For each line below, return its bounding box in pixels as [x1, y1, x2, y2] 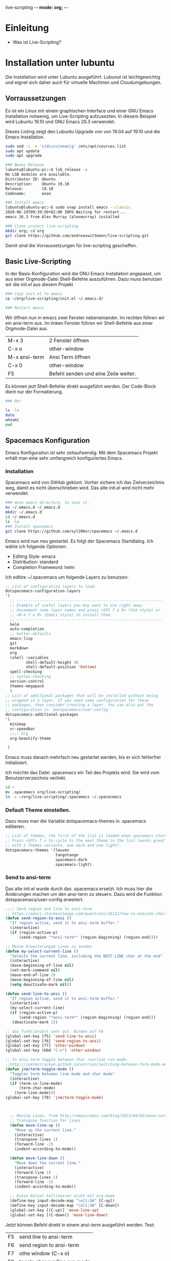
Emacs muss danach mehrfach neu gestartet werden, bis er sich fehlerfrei [5, 754, 161, 760]
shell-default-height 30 [25, 660, 79, 665]
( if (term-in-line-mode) [10, 1081, 63, 1086]
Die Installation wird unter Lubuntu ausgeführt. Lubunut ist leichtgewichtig [5, 74, 160, 80]
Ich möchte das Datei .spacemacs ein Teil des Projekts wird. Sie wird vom [5, 770, 160, 776]
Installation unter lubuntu [5, 57, 115, 68]
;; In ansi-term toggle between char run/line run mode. [5, 1057, 129, 1062]
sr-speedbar [10, 726, 36, 731]
